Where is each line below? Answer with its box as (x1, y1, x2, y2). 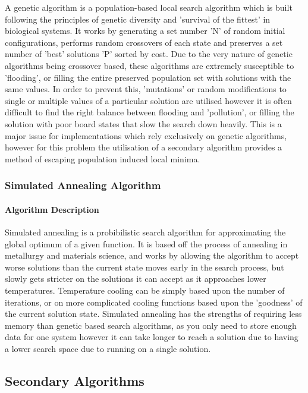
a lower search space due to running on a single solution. (5, 342, 211, 354)
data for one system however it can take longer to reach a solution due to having (5, 331, 298, 343)
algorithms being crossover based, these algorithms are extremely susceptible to (5, 59, 294, 71)
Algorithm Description (5, 203, 99, 215)
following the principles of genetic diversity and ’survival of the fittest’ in (5, 12, 271, 25)
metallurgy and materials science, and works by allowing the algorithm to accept (5, 249, 299, 262)
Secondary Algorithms (5, 371, 144, 389)
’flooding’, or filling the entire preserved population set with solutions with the (5, 71, 291, 83)
